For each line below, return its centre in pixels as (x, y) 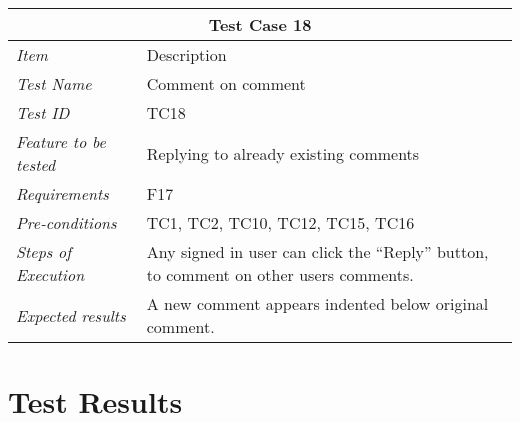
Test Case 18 (260, 24)
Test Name (54, 83)
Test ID (43, 112)
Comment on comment (226, 83)
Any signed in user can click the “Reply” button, (317, 251)
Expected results (71, 315)
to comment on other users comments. (280, 274)
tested (36, 164)
